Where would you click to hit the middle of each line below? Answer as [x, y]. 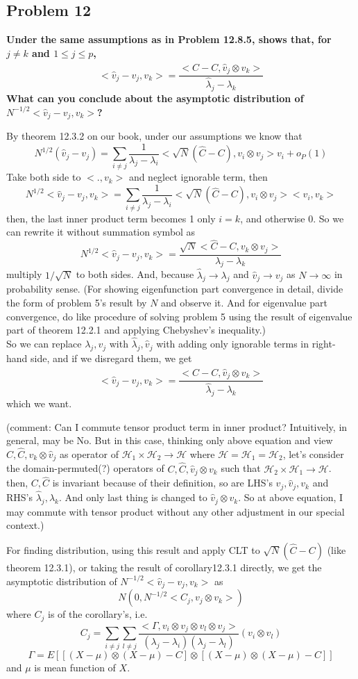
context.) [25, 525]
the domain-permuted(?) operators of [85, 468]
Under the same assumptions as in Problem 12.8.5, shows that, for [169, 39]
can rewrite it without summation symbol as [101, 232]
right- [324, 344]
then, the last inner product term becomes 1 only [111, 218]
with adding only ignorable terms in [233, 344]
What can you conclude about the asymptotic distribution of [155, 98]
